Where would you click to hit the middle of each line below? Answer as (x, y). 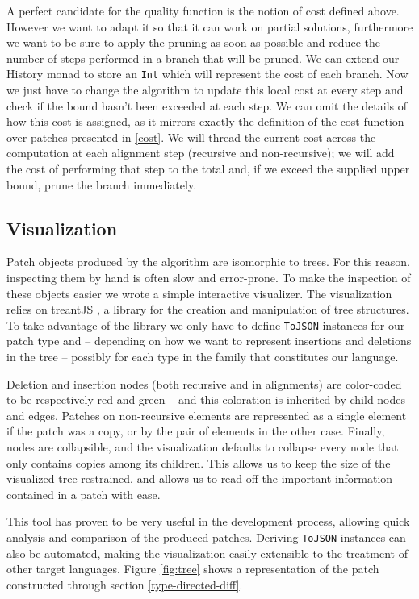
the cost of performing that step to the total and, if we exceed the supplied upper (208, 168)
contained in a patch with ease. (84, 494)
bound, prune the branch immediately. (102, 184)
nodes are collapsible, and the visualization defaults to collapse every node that (203, 446)
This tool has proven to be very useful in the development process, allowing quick (208, 521)
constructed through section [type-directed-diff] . (125, 584)
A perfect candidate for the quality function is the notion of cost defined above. (203, 10)
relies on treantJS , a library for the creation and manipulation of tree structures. (208, 309)
